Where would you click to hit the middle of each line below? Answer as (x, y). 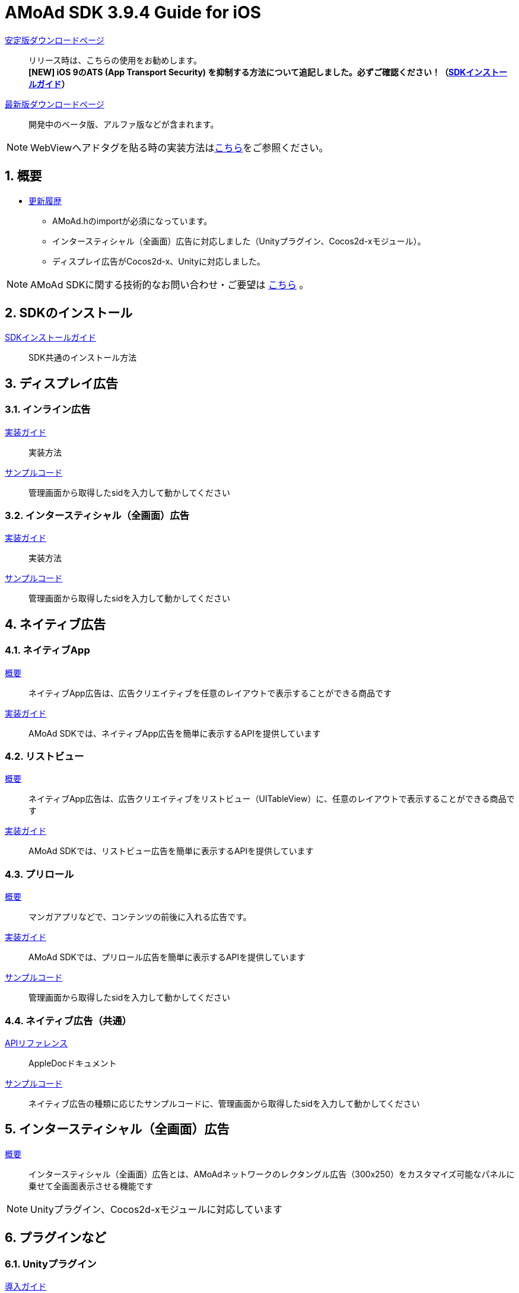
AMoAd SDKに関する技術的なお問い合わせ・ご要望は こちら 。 (170, 284)
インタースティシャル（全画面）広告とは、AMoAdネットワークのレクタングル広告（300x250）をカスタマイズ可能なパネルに (272, 1174)
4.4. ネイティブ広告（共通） (68, 1020)
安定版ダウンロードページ (55, 40)
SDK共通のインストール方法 (83, 358)
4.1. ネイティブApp (47, 650)
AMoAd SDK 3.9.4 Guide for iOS (133, 12)
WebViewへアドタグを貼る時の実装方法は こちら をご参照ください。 (179, 147)
